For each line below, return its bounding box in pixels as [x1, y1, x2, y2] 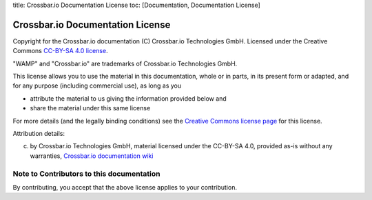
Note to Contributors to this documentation [12, 169, 161, 179]
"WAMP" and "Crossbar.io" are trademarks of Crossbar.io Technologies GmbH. [12, 59, 238, 68]
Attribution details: [12, 130, 65, 138]
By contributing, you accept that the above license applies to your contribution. [12, 183, 238, 191]
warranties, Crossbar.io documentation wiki [30, 152, 154, 160]
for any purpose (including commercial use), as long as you [12, 81, 182, 90]
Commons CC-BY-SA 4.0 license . [12, 47, 108, 55]
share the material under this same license [30, 104, 151, 112]
